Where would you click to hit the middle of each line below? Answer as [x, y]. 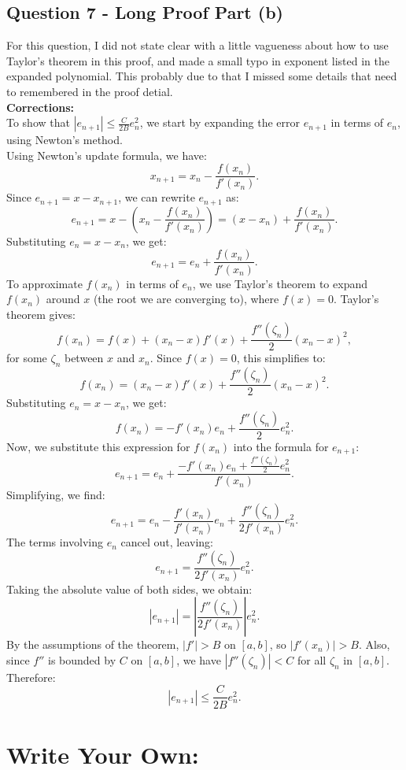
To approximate [44, 283]
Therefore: [31, 677]
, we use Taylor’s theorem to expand [280, 283]
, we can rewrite [157, 197]
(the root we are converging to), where [186, 299]
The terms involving [55, 542]
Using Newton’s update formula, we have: [107, 155]
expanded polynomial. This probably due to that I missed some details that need [202, 76]
